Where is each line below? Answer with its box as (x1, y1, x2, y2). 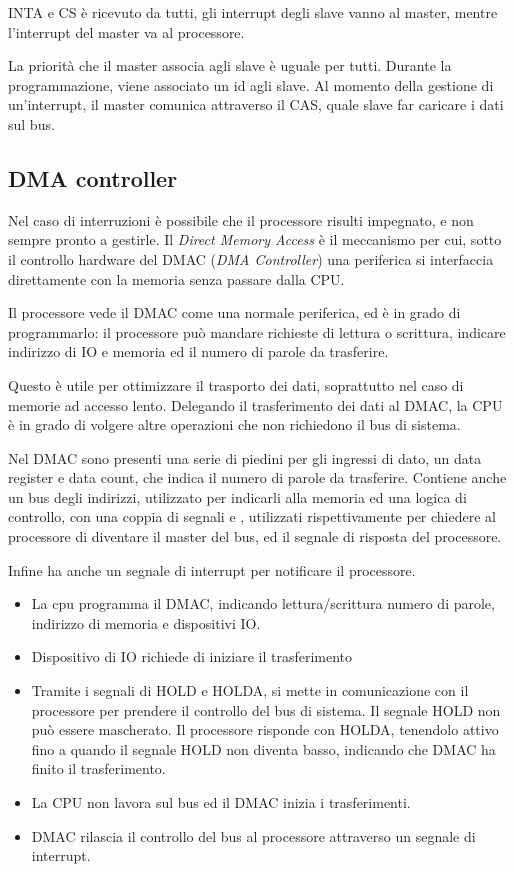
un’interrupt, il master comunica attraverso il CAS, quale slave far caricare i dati (8, 94, 504, 115)
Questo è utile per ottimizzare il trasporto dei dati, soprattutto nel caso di (8, 374, 464, 395)
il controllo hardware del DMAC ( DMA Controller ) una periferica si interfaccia (8, 248, 494, 269)
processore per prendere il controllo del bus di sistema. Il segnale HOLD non (31, 699, 501, 720)
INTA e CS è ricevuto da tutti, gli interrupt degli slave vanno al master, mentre (8, 2, 498, 22)
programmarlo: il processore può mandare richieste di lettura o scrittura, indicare (8, 321, 506, 342)
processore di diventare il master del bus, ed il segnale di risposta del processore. (8, 526, 502, 547)
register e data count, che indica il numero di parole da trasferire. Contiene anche (8, 467, 507, 488)
